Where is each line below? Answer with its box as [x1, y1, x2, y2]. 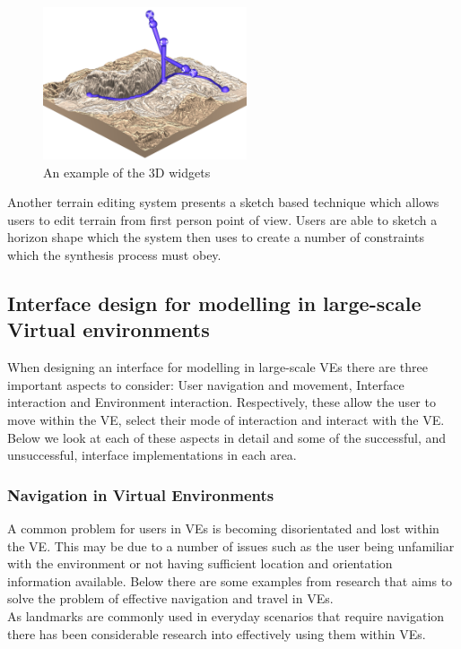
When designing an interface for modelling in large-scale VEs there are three [7, 358, 428, 376]
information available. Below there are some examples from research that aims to [7, 571, 453, 590]
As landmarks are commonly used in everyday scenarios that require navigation [7, 606, 445, 625]
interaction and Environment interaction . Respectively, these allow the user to [7, 393, 436, 411]
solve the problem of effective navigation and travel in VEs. [7, 589, 334, 608]
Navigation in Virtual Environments [7, 483, 274, 506]
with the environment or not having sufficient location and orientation [7, 554, 393, 573]
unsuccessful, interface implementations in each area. [7, 446, 297, 464]
